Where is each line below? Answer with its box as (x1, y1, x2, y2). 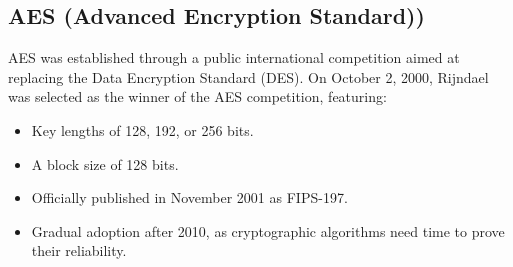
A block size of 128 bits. (31, 153, 179, 174)
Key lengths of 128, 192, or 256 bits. (31, 119, 254, 140)
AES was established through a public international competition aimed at (8, 47, 460, 68)
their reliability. (31, 240, 127, 261)
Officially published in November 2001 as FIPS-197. (31, 187, 348, 208)
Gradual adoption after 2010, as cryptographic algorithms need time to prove (31, 220, 505, 241)
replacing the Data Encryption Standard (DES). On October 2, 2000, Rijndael (8, 66, 489, 87)
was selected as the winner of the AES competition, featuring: (8, 86, 387, 107)
